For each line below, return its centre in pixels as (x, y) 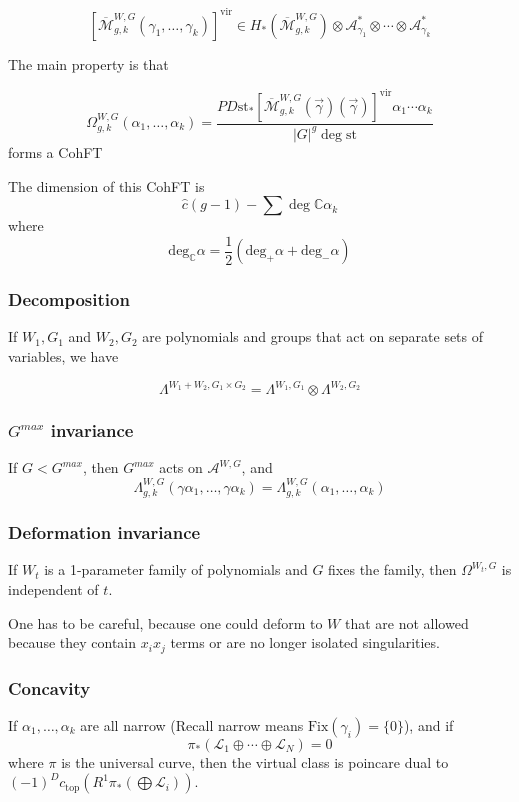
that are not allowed (406, 622)
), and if (428, 724)
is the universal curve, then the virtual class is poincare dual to (255, 761)
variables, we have (63, 356)
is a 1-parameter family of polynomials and (176, 569)
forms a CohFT (55, 151)
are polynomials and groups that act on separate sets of (313, 336)
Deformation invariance (104, 532)
